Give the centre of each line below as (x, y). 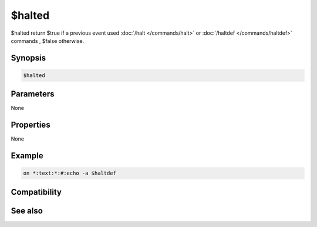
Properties (31, 125)
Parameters (33, 94)
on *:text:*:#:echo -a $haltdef (70, 173)
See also (27, 211)
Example (27, 156)
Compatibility (36, 192)
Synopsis (28, 58)
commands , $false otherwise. (48, 41)
